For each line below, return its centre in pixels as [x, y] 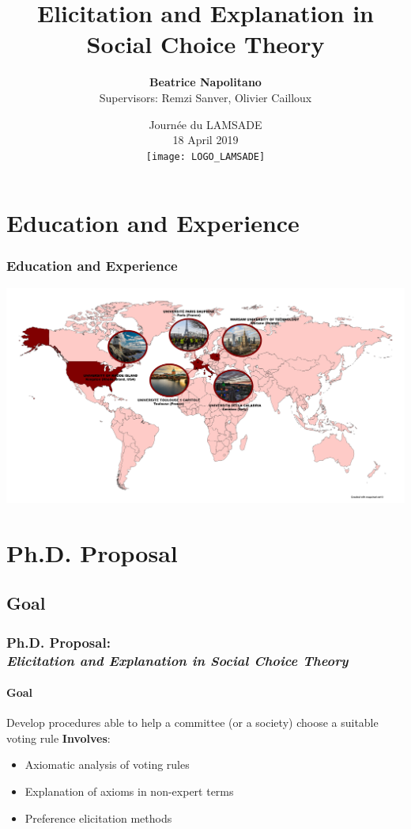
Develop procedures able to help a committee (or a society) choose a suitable [192, 723]
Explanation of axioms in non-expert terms [129, 791]
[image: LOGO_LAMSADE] [205, 156]
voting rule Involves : [58, 738]
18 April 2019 [205, 140]
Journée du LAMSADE [205, 124]
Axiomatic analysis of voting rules [107, 764]
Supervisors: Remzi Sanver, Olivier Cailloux [205, 97]
